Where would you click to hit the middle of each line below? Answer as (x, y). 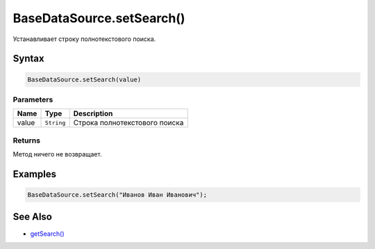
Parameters (33, 99)
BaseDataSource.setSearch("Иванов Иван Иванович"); (117, 195)
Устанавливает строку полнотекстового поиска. (84, 39)
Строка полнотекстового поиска (128, 123)
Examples (35, 174)
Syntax (28, 59)
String (55, 123)
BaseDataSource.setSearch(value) (84, 79)
